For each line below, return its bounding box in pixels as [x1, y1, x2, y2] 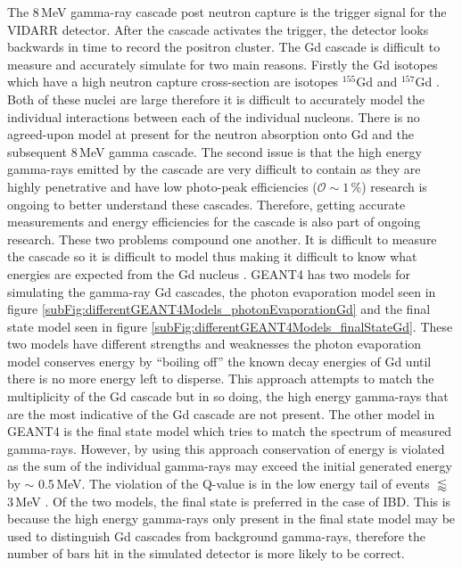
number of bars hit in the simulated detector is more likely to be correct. [7, 544, 405, 563]
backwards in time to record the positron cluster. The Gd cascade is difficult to [7, 37, 441, 56]
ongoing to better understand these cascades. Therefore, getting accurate [7, 194, 406, 213]
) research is [361, 177, 427, 195]
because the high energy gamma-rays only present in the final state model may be [7, 509, 456, 528]
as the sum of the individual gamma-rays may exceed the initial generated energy [7, 457, 452, 475]
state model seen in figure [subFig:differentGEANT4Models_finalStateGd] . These [7, 317, 453, 335]
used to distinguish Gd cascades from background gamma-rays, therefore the [7, 526, 425, 545]
